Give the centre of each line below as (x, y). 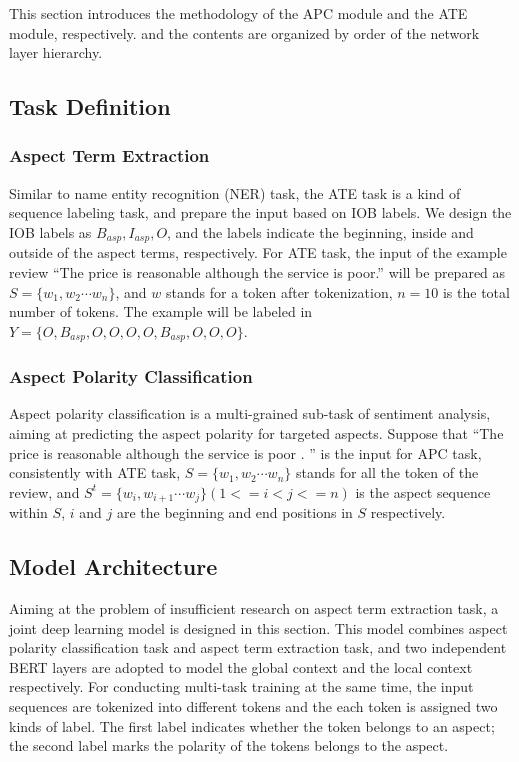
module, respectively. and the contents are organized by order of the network (244, 32)
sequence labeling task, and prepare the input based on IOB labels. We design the (260, 212)
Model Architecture (113, 566)
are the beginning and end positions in (234, 512)
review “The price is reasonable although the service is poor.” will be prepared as (257, 272)
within (28, 512)
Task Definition (90, 106)
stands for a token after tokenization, (279, 291)
